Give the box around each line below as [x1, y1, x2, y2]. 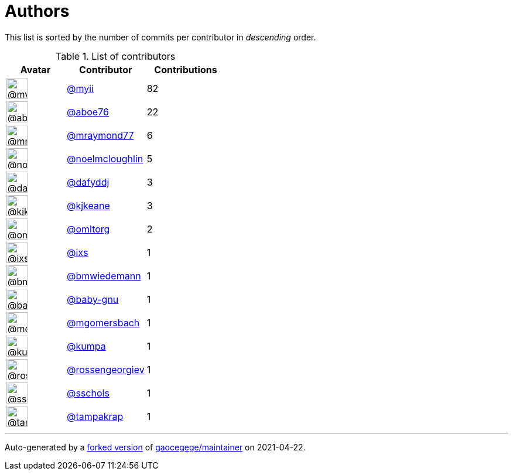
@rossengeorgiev [67, 363, 145, 375]
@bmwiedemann [67, 269, 141, 282]
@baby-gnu [67, 293, 119, 305]
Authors [5, 1, 70, 21]
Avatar [20, 63, 51, 76]
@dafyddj [67, 176, 110, 188]
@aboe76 [67, 105, 109, 118]
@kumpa [67, 340, 106, 352]
